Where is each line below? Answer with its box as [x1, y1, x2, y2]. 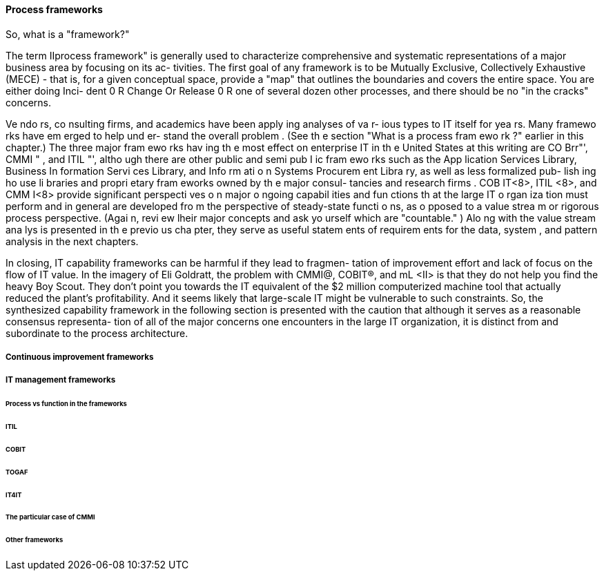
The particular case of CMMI [6, 513, 95, 521]
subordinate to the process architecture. [6, 327, 188, 339]
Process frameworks [6, 3, 103, 15]
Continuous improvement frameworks [6, 352, 154, 362]
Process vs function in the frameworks [6, 400, 127, 408]
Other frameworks [6, 536, 64, 544]
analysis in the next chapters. [6, 235, 139, 247]
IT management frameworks [6, 375, 116, 385]
